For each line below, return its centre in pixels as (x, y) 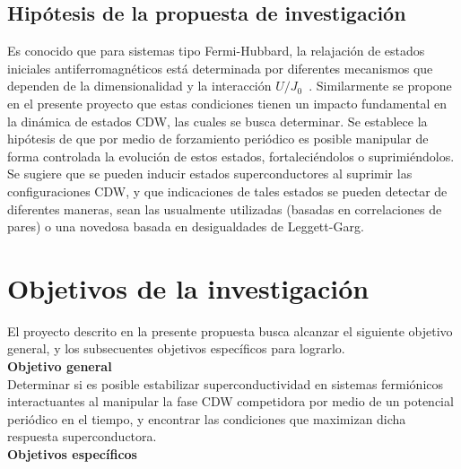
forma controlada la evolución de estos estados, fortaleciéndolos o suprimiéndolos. (231, 156)
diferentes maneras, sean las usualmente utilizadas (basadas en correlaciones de (225, 208)
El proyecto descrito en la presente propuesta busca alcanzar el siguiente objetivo (230, 330)
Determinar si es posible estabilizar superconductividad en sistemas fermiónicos (226, 383)
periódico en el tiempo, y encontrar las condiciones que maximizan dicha (207, 418)
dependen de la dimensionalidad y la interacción (139, 86)
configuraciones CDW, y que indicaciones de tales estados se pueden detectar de (227, 191)
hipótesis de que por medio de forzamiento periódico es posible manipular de (218, 139)
